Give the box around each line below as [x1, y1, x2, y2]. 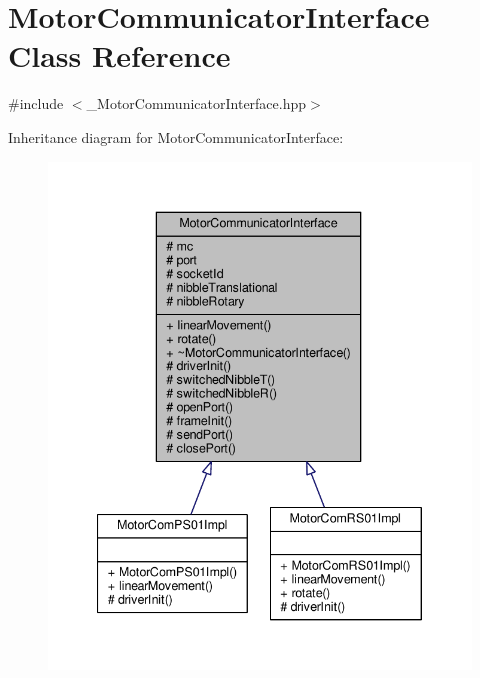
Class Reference [8, 35, 231, 76]
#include [8, 93, 64, 114]
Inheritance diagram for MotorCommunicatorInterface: [8, 126, 344, 147]
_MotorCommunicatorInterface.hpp [86, 93, 307, 114]
